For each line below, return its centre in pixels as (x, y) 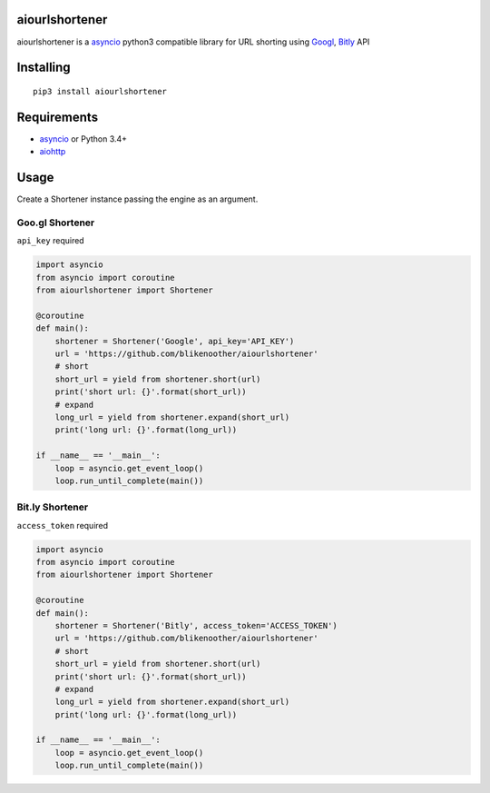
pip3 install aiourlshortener (100, 91)
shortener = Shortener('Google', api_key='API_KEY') (175, 341)
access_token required (63, 525)
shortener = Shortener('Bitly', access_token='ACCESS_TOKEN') (196, 625)
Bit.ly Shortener (53, 507)
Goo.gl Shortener (56, 223)
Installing (44, 68)
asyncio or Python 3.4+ (83, 139)
